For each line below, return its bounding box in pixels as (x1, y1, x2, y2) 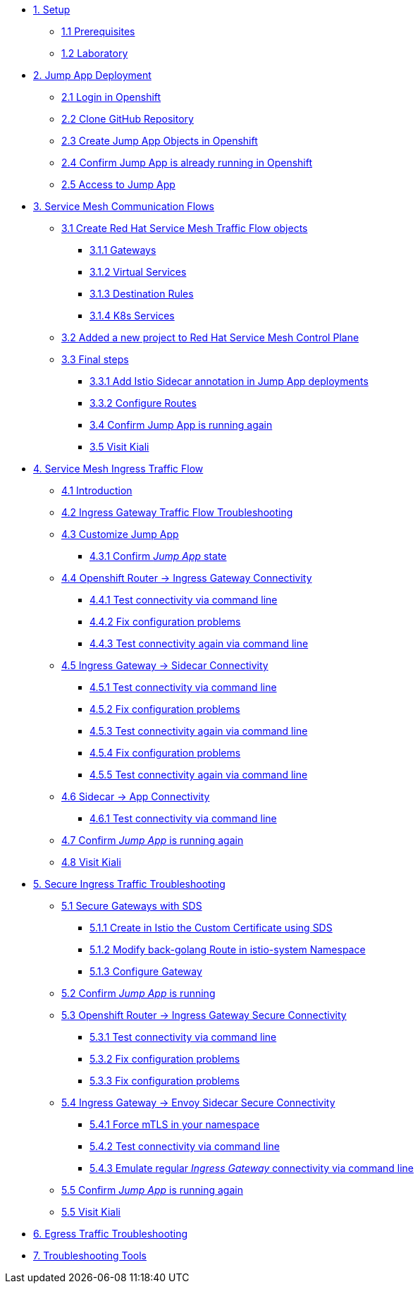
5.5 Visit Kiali (61, 1206, 121, 1218)
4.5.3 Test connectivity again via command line (89, 725, 308, 737)
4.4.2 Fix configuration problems (89, 616, 241, 628)
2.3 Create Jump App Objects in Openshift (61, 135, 258, 147)
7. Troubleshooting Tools (33, 1250, 147, 1261)
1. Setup (33, 4, 70, 16)
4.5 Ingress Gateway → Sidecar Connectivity (61, 659, 268, 671)
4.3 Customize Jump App (61, 528, 179, 540)
